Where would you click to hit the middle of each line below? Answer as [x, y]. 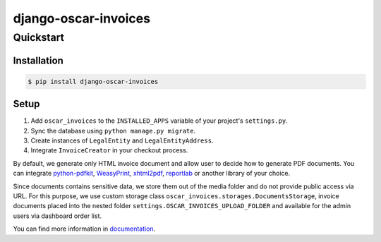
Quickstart [39, 37]
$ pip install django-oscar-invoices [93, 81]
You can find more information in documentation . [84, 229]
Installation [38, 60]
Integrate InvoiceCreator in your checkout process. [109, 150]
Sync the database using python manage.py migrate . [113, 131]
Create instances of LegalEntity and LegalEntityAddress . [122, 140]
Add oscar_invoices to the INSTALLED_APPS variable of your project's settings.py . [159, 121]
